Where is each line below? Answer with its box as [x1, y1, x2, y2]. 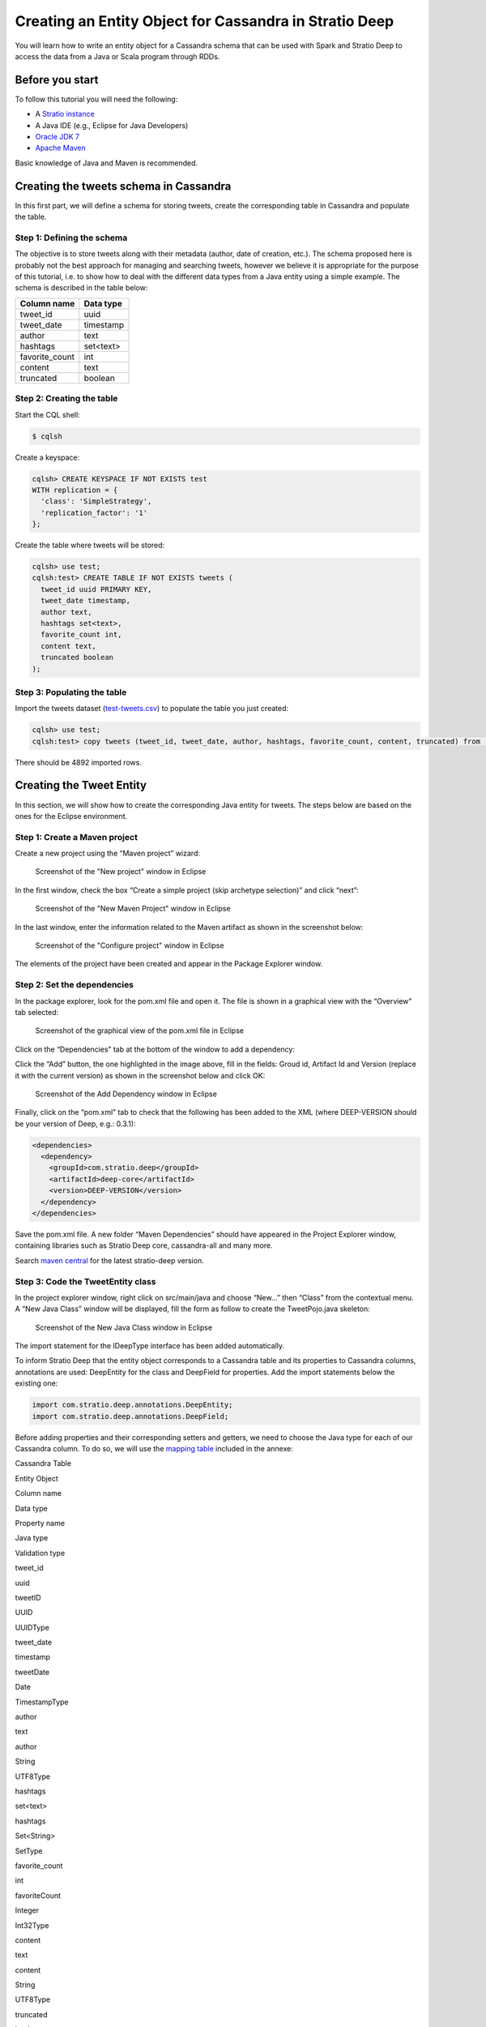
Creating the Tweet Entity [15, 778, 147, 792]
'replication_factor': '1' [40, 508, 148, 517]
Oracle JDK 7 [35, 132, 80, 142]
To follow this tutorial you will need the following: [15, 94, 178, 104]
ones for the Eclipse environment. [15, 811, 128, 821]
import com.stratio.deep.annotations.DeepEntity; [32, 1400, 233, 1410]
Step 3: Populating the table [15, 686, 127, 697]
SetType [15, 1845, 44, 1856]
